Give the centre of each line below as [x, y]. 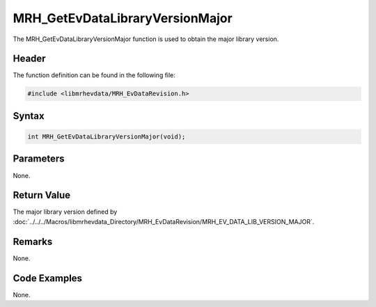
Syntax [29, 116]
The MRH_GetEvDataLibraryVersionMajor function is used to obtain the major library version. [146, 39]
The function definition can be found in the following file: [94, 75]
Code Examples [48, 278]
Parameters [39, 159]
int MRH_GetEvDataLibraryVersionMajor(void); [107, 137]
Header [29, 59]
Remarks [33, 241]
